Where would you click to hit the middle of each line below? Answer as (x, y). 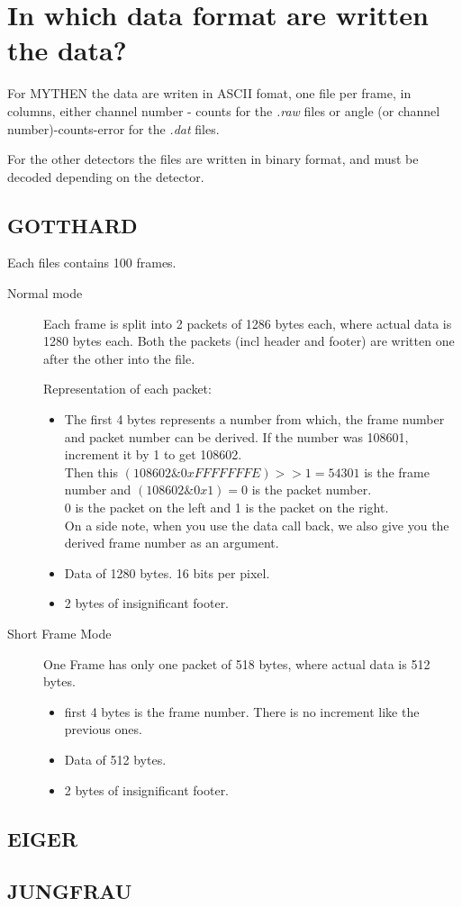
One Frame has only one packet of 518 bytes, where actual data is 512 (237, 663)
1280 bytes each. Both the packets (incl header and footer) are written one (249, 341)
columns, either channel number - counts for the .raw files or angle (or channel (224, 110)
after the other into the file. (119, 358)
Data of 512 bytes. (115, 759)
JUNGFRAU (70, 891)
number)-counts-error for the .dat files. (113, 128)
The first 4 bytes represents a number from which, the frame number (254, 419)
